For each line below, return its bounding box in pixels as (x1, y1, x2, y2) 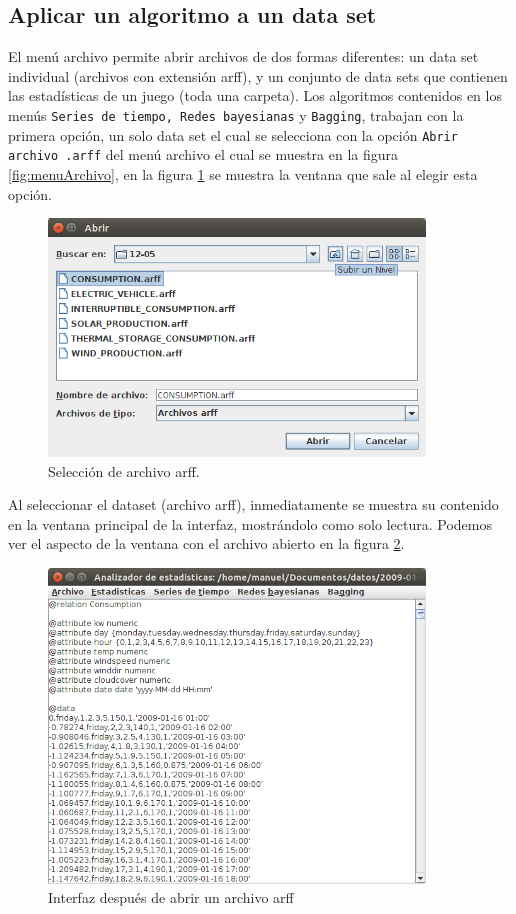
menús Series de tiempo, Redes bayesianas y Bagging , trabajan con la (8, 104, 464, 125)
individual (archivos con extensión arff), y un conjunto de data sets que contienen (8, 65, 508, 86)
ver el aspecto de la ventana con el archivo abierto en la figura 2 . (8, 533, 405, 554)
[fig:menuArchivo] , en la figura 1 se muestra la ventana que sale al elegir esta (8, 163, 478, 184)
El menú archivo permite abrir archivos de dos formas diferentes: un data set (8, 46, 479, 67)
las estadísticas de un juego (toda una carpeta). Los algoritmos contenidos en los (8, 85, 502, 106)
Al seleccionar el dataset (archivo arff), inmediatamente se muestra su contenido (8, 494, 499, 515)
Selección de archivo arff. (48, 460, 200, 481)
